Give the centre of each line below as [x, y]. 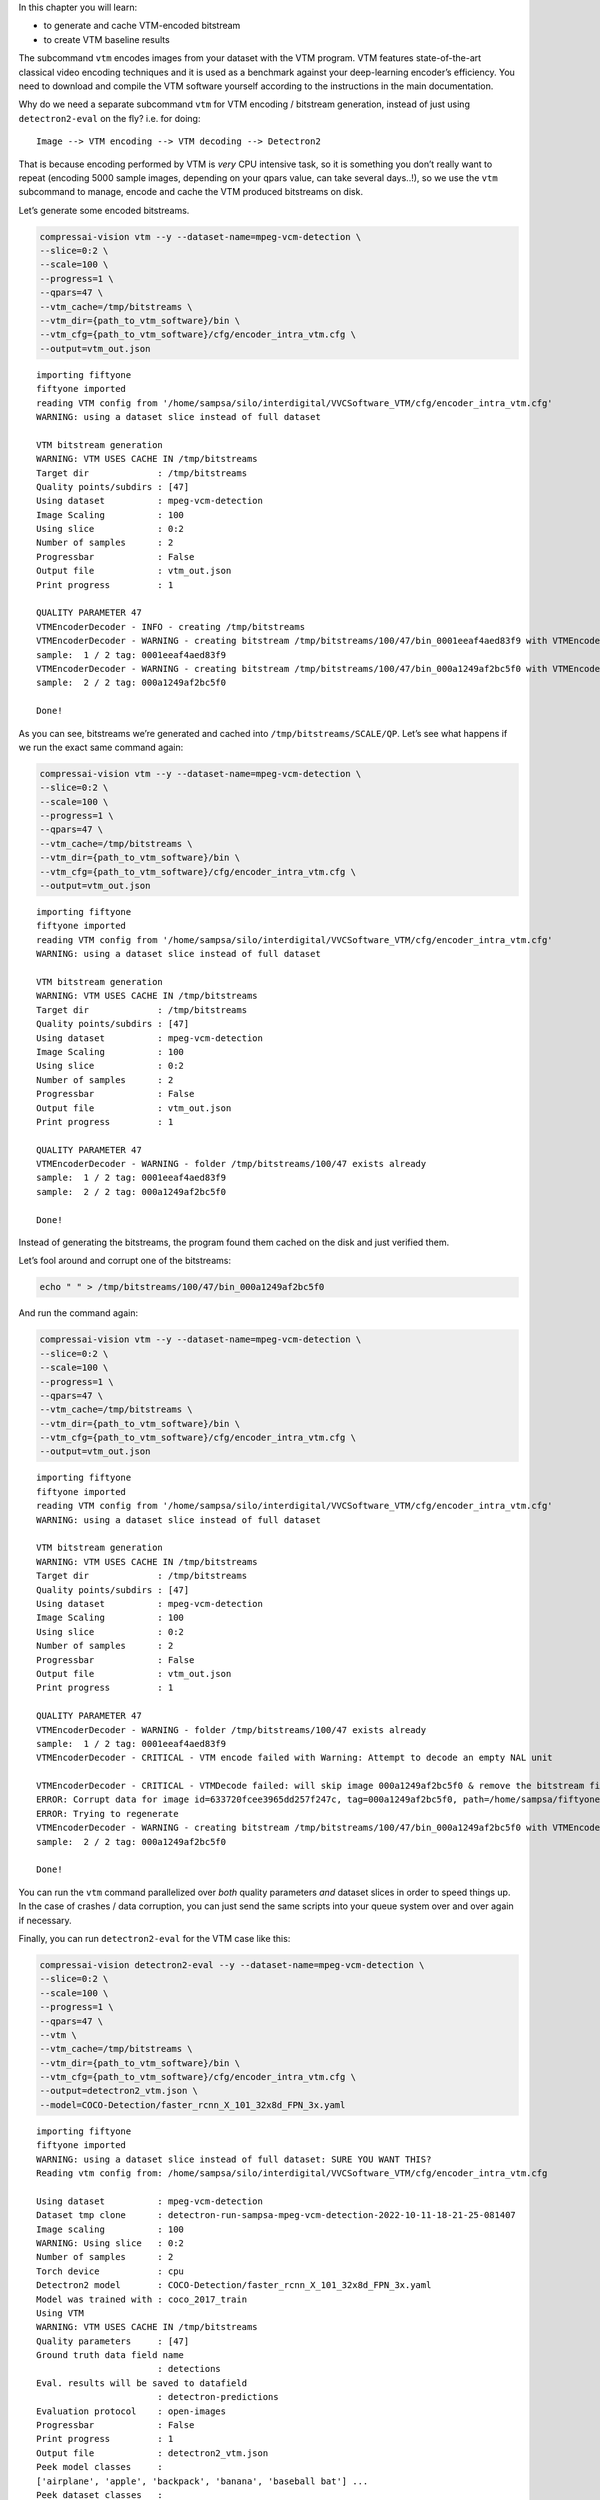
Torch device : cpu [110, 2271]
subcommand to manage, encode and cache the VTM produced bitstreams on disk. [191, 192]
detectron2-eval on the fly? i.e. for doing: [109, 118]
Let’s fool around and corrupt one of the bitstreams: [125, 1261]
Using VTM [60, 2313]
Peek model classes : [100, 2467]
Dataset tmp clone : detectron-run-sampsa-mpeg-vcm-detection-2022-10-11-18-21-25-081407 [276, 2215]
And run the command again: [78, 1313]
